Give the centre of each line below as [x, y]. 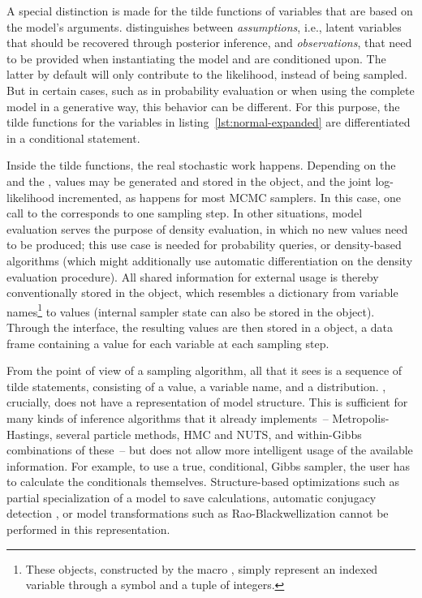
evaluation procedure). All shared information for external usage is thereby [193, 276]
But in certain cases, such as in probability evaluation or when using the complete [211, 90]
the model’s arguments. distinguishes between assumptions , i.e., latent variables [204, 26]
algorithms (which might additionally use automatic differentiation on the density [210, 260]
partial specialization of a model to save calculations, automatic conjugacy [192, 497]
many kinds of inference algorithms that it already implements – [168, 417]
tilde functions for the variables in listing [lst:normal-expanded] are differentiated [209, 122]
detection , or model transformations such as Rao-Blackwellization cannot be [198, 513]
